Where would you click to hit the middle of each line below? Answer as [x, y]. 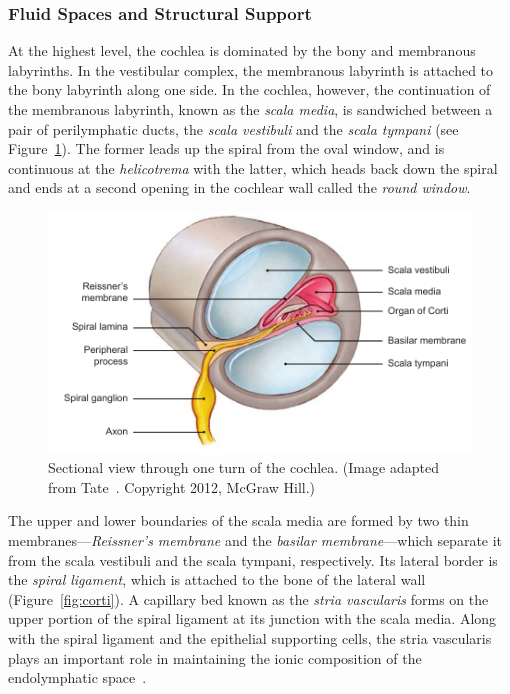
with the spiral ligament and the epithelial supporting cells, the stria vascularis [250, 637]
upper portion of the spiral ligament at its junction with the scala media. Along [252, 618]
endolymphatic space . [77, 677]
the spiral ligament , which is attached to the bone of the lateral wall [217, 579]
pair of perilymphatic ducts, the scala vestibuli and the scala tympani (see [233, 128]
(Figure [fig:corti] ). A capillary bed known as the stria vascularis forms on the [248, 598]
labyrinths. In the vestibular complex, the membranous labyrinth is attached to [251, 69]
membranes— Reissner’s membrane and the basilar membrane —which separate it [255, 539]
